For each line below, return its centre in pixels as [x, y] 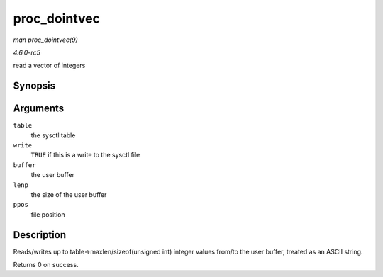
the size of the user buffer [69, 194]
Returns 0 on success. [46, 265]
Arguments [39, 109]
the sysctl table [53, 135]
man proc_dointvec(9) [45, 40]
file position [48, 214]
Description [40, 235]
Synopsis [34, 86]
